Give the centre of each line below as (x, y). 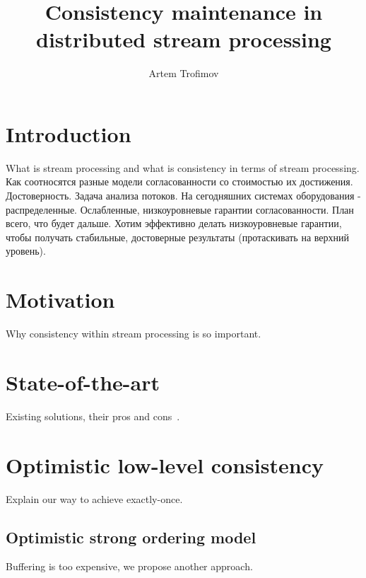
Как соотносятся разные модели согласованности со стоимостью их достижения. (179, 181)
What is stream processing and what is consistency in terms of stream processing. (183, 167)
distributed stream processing (184, 39)
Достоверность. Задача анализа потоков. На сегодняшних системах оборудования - (183, 196)
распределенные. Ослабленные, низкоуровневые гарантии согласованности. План (180, 209)
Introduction (69, 133)
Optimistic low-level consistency (165, 464)
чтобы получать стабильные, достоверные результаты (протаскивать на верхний (177, 237)
